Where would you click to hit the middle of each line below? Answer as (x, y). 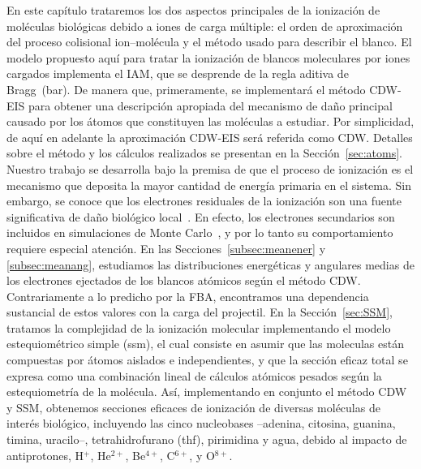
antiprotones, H (45, 455)
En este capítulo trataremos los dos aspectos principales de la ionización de (193, 10)
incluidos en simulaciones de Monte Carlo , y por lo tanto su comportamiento (200, 232)
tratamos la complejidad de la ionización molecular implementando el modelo (199, 327)
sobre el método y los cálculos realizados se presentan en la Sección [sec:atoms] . (204, 153)
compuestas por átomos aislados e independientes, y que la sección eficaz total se (207, 360)
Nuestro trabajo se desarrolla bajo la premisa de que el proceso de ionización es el (210, 168)
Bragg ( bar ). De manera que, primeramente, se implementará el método (186, 89)
